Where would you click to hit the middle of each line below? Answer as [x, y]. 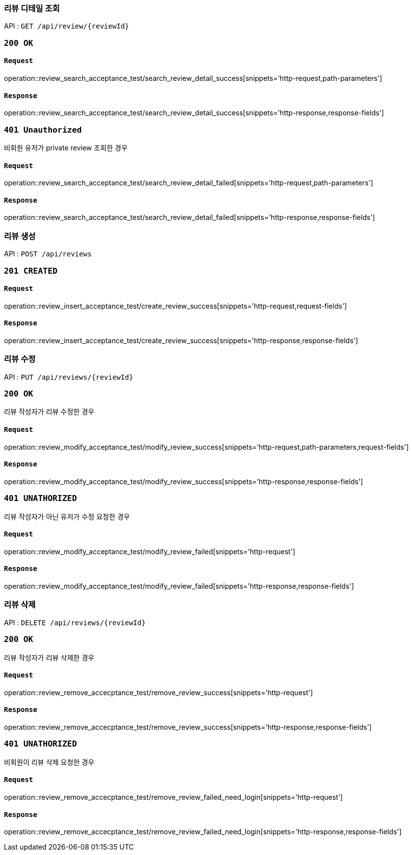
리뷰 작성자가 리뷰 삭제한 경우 [49, 657]
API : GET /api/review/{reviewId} [67, 26]
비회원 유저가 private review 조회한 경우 [66, 147]
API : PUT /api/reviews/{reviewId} [69, 377]
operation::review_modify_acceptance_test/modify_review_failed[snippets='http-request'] [150, 551]
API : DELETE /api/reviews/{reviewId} [75, 622]
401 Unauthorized [43, 130]
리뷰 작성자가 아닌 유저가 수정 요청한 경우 [67, 516]
